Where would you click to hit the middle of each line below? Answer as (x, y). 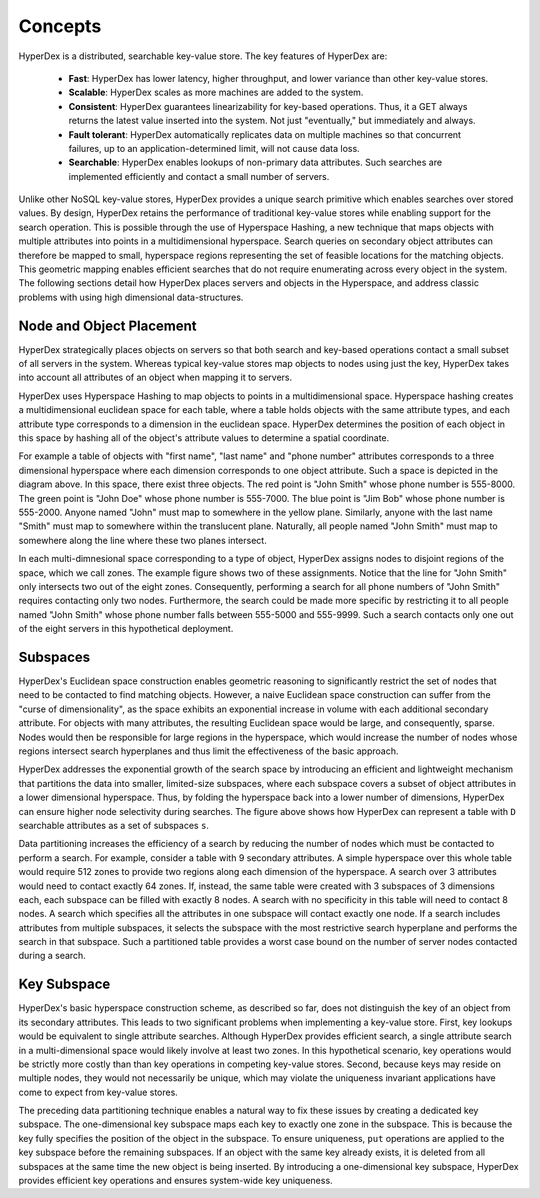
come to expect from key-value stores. (98, 1092)
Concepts (60, 26)
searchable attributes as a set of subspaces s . (114, 825)
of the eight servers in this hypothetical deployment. (126, 629)
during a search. (52, 956)
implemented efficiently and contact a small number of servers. (199, 176)
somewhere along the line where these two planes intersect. (142, 540)
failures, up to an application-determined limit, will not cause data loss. (214, 148)
